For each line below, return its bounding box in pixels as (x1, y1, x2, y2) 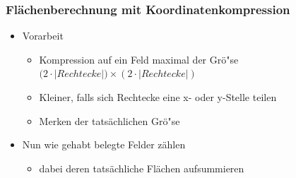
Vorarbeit (22, 28, 64, 43)
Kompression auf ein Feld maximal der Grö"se (39, 52, 239, 66)
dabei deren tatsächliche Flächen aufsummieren (39, 160, 244, 175)
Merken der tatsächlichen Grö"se (39, 113, 180, 128)
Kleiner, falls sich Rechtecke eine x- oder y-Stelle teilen (39, 90, 277, 104)
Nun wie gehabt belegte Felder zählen (22, 137, 186, 152)
